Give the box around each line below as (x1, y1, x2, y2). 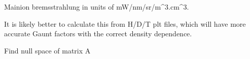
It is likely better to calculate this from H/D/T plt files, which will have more (4, 18, 246, 29)
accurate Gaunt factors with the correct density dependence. (4, 28, 192, 39)
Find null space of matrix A (4, 45, 91, 55)
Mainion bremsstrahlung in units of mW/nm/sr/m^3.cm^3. (4, 2, 189, 12)
